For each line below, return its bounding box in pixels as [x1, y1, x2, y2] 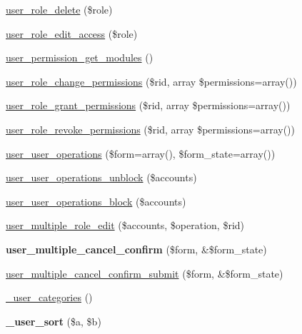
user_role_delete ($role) [6, 2, 113, 16]
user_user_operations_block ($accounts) [6, 193, 186, 208]
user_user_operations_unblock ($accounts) [6, 170, 197, 185]
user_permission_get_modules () [6, 50, 153, 65]
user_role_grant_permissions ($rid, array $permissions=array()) [6, 98, 291, 113]
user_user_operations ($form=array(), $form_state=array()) [6, 146, 276, 161]
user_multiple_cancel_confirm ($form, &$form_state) [6, 241, 267, 256]
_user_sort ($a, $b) [6, 313, 101, 328]
